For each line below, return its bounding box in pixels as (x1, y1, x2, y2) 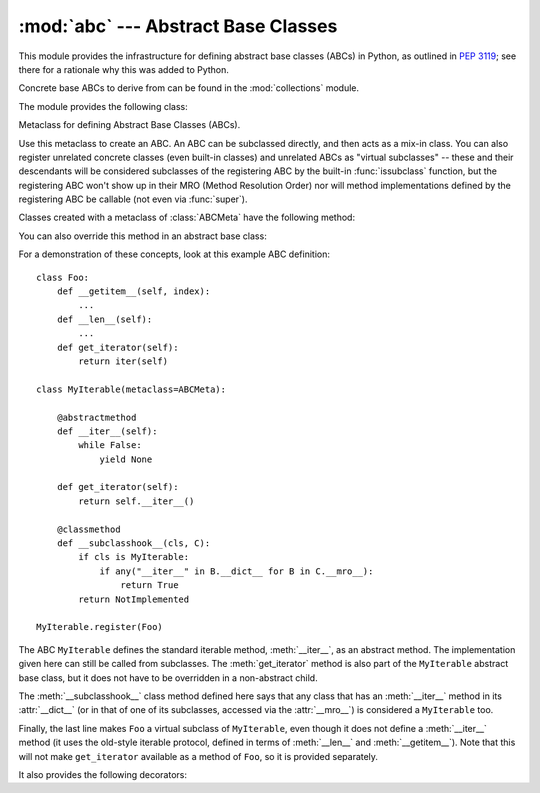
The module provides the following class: (18, 100, 189, 112)
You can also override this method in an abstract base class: (18, 230, 267, 242)
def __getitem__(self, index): (56, 286, 211, 297)
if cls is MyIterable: (78, 551, 190, 563)
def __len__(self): (56, 313, 153, 325)
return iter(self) (78, 355, 169, 367)
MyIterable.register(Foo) (36, 621, 164, 633)
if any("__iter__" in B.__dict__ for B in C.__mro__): (99, 565, 374, 577)
